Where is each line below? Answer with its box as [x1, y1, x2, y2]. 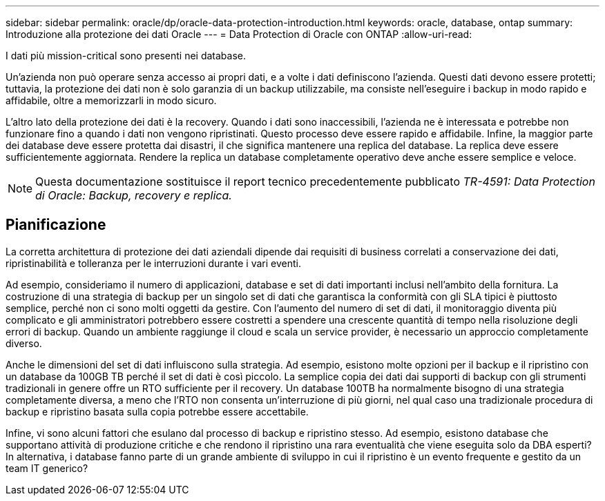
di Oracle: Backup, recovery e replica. [35, 188, 232, 202]
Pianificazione [6, 216, 106, 234]
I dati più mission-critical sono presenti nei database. [6, 50, 246, 61]
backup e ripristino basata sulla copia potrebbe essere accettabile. [6, 405, 309, 417]
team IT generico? [6, 462, 88, 474]
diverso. [6, 337, 42, 349]
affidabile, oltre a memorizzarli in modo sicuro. [6, 95, 217, 106]
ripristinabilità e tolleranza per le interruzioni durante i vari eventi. [6, 257, 301, 269]
